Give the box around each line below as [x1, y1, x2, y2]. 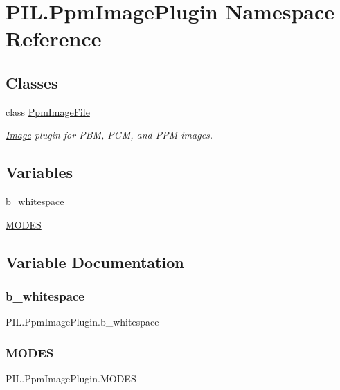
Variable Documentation [6, 251, 184, 272]
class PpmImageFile [6, 104, 90, 118]
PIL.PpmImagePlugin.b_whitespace [6, 314, 159, 329]
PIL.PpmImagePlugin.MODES [6, 371, 136, 386]
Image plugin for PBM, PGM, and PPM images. [6, 127, 213, 142]
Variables [6, 161, 73, 183]
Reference [6, 24, 102, 53]
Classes [6, 71, 58, 93]
